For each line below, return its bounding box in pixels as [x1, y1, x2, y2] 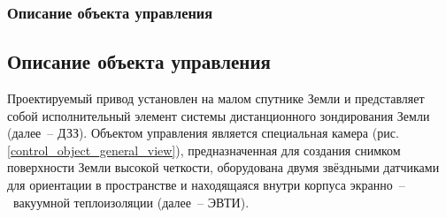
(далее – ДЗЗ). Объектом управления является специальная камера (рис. [7, 124, 399, 142]
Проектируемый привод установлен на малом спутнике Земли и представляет [7, 89, 425, 108]
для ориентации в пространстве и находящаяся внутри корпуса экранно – [7, 176, 405, 194]
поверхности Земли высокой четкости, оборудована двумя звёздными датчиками [7, 158, 440, 177]
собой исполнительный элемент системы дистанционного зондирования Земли [7, 106, 430, 124]
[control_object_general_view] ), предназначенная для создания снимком [7, 140, 401, 159]
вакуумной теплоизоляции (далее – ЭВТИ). [12, 192, 250, 211]
